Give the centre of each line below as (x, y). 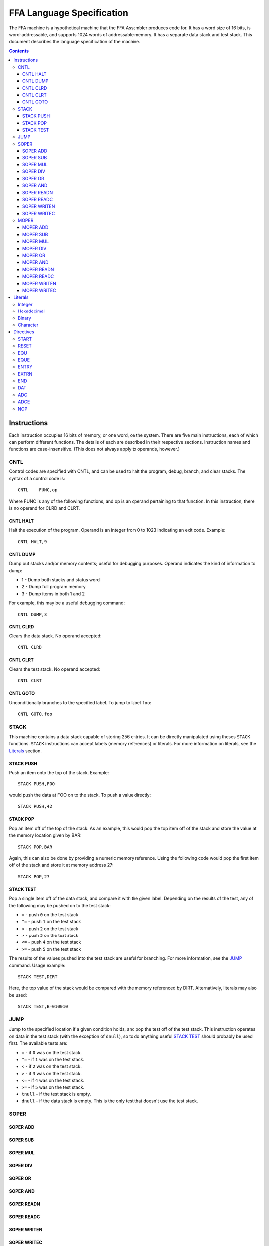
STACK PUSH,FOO (37, 784)
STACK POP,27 (34, 876)
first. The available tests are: (38, 1043)
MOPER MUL (36, 241)
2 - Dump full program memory (54, 587)
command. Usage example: (37, 965)
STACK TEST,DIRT (38, 977)
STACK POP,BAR (35, 847)
